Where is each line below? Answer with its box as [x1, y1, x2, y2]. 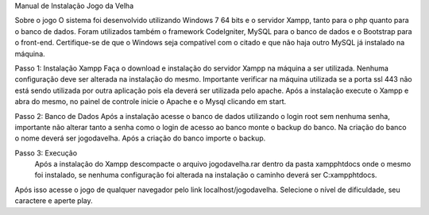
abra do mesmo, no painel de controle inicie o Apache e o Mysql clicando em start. [14, 97, 287, 106]
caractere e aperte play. [14, 196, 93, 205]
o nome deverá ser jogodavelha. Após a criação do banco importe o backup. [14, 133, 266, 143]
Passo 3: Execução [14, 148, 78, 158]
